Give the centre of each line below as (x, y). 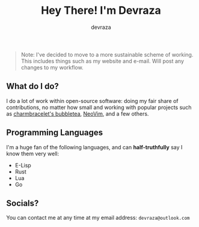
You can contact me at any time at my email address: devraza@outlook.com (98, 218)
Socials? (23, 203)
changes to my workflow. (52, 67)
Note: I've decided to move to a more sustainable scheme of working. (107, 54)
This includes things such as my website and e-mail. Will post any (103, 61)
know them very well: (32, 154)
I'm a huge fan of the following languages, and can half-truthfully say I (94, 147)
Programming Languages (55, 133)
